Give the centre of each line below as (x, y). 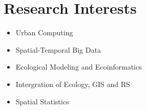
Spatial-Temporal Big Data (58, 49)
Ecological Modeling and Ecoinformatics (79, 67)
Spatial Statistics (42, 101)
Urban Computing (44, 32)
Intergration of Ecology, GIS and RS (73, 84)
